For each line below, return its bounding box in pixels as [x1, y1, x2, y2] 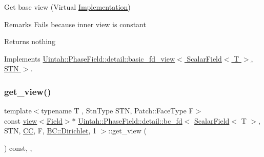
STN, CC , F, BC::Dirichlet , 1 [4, 125, 96, 136]
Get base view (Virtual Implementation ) [4, 2, 131, 12]
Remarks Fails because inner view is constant [4, 18, 146, 29]
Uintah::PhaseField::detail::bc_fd [78, 115, 182, 126]
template [4, 105, 32, 116]
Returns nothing [4, 36, 55, 47]
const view [4, 115, 37, 126]
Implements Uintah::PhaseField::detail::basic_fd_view [4, 53, 175, 64]
